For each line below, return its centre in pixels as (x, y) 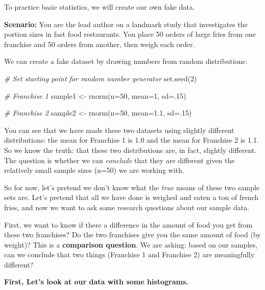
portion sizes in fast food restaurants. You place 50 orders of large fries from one (130, 34)
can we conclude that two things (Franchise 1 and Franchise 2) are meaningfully (129, 254)
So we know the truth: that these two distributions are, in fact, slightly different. (130, 150)
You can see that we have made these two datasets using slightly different (119, 130)
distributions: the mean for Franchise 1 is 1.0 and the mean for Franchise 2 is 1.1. (131, 140)
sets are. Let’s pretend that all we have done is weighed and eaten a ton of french (131, 197)
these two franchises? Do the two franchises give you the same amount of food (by (132, 235)
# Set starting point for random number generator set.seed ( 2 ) (101, 78)
